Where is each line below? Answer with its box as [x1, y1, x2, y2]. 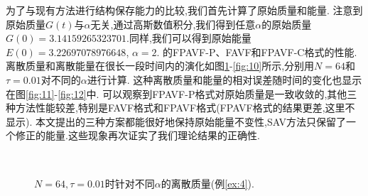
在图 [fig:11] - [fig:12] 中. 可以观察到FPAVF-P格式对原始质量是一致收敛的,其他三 [6, 86, 357, 101]
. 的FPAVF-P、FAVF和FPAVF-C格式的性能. [156, 44, 357, 59]
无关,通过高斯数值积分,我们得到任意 [90, 16, 256, 31]
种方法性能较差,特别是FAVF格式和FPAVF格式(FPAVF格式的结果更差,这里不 [6, 100, 355, 115]
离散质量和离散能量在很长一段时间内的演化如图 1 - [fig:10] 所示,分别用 [6, 58, 315, 73]
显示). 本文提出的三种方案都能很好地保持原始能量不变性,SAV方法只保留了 [6, 114, 347, 129]
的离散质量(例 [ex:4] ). [161, 175, 254, 190]
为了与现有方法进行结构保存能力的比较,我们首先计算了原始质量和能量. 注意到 [6, 3, 363, 17]
